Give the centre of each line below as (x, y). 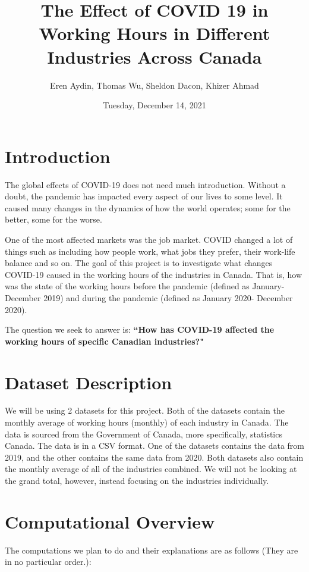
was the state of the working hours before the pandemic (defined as (127, 286)
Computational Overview (110, 521)
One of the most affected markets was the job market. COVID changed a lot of (149, 239)
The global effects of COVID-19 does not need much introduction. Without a (145, 184)
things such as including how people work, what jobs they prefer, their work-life (150, 251)
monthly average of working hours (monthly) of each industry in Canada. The (147, 422)
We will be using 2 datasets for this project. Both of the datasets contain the (145, 410)
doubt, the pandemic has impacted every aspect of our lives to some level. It (144, 196)
